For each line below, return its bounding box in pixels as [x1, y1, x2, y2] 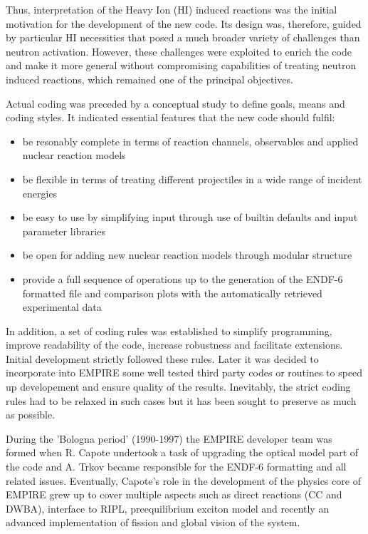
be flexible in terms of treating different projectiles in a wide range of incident [22, 171, 362, 186]
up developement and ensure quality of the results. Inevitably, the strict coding [6, 379, 351, 394]
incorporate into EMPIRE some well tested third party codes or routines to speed [6, 365, 363, 380]
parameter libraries [22, 223, 105, 238]
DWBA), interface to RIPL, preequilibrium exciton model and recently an [6, 500, 330, 515]
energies [22, 185, 58, 200]
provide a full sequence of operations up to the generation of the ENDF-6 [22, 271, 343, 286]
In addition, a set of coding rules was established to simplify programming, [6, 323, 332, 338]
